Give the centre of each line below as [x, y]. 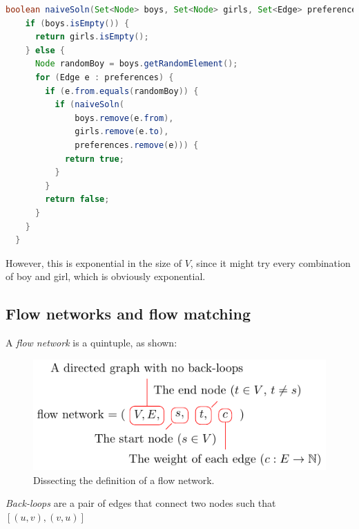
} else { [45, 50]
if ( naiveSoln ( [89, 105]
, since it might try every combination [270, 262]
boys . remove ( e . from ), [124, 118]
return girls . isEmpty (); [92, 37]
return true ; [94, 159]
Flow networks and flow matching [128, 314]
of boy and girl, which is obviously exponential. [106, 276]
